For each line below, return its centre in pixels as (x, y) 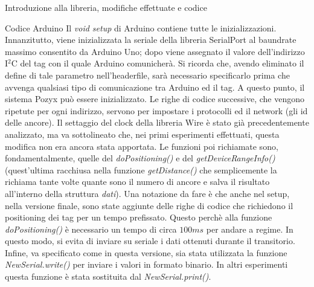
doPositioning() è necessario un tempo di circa (91, 229)
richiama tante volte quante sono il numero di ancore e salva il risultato (137, 182)
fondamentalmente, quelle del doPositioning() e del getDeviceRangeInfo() (140, 158)
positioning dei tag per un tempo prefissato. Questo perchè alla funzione (139, 217)
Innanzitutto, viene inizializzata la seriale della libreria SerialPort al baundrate (151, 40)
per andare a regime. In (250, 229)
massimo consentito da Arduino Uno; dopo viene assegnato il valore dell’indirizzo (155, 51)
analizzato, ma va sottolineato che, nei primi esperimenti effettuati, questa (142, 134)
